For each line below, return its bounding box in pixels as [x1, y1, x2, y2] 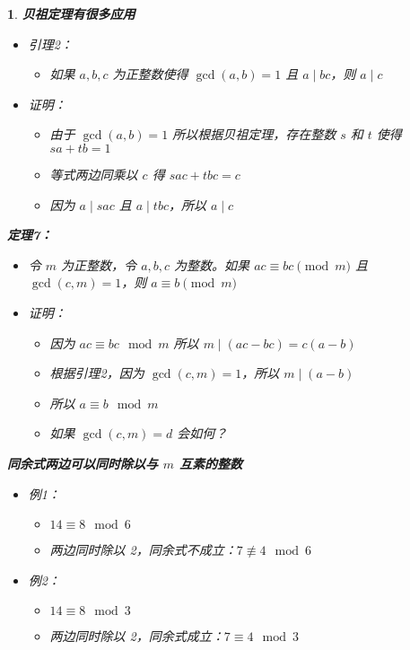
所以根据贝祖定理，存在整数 [172, 125, 336, 144]
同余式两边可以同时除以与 [7, 453, 158, 472]
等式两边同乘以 [49, 164, 138, 183]
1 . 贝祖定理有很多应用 [7, 4, 135, 22]
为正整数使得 [112, 65, 188, 83]
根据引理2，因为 [49, 364, 144, 382]
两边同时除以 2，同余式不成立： [49, 540, 237, 559]
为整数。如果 [174, 255, 250, 274]
